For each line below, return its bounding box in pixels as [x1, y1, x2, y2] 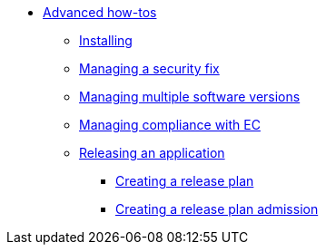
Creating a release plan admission [115, 201, 319, 217]
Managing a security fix [79, 61, 220, 76]
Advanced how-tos [43, 5, 157, 20]
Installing [79, 33, 133, 48]
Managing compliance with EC [79, 117, 261, 132]
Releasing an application [79, 145, 225, 160]
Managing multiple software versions [79, 89, 301, 104]
